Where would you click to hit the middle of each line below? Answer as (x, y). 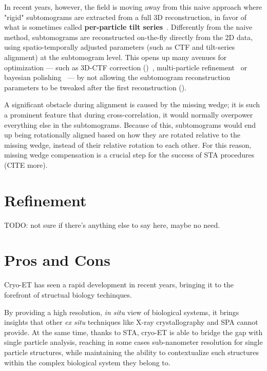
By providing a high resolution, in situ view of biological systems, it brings (122, 312)
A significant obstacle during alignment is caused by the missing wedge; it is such (132, 104)
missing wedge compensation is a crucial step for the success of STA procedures (129, 155)
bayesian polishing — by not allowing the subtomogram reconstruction (117, 77)
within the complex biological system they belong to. (87, 362)
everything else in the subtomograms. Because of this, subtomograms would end (130, 124)
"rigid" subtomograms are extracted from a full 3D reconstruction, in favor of (126, 17)
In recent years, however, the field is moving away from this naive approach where (133, 7)
